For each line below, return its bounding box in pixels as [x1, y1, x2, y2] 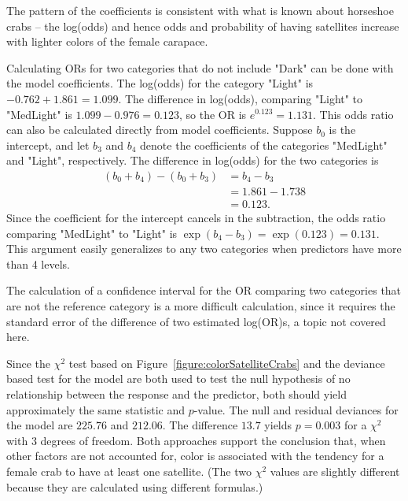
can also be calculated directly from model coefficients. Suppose [6, 121, 313, 138]
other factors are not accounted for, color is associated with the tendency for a [6, 447, 384, 464]
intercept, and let [6, 136, 90, 153]
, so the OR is [179, 106, 247, 122]
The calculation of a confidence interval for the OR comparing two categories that [6, 282, 402, 299]
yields [264, 417, 292, 433]
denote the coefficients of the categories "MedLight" [140, 136, 388, 153]
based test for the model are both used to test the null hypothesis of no [6, 370, 351, 387]
